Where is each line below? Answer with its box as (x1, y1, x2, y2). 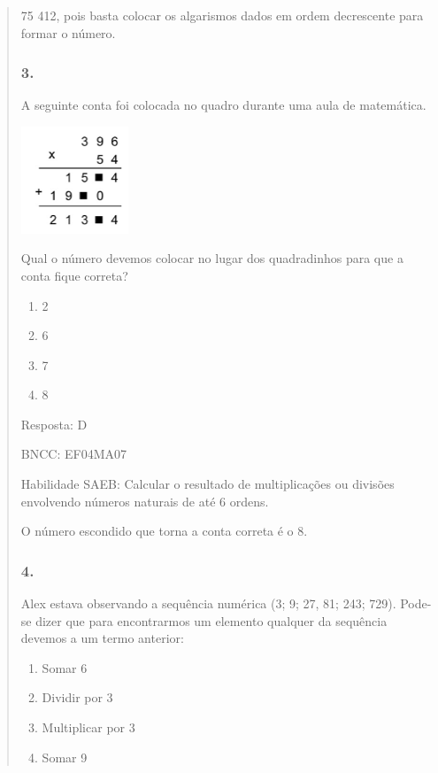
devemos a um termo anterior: (20, 629, 184, 647)
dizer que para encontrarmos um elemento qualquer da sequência (35, 611, 388, 630)
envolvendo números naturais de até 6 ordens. (20, 491, 269, 510)
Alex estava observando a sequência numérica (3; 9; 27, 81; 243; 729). (20, 594, 396, 613)
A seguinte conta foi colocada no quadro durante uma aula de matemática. (20, 96, 426, 114)
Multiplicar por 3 (42, 718, 135, 737)
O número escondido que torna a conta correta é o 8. (20, 522, 308, 540)
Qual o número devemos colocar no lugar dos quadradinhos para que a (20, 249, 403, 267)
